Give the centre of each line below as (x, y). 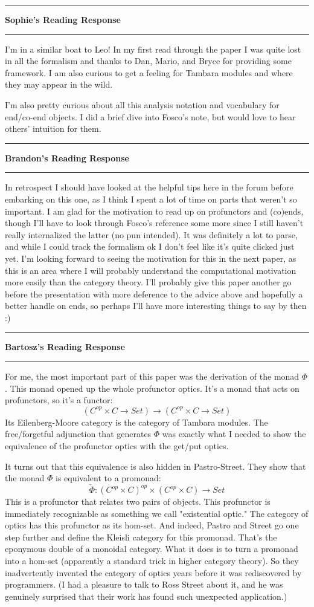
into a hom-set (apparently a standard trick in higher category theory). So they (152, 560)
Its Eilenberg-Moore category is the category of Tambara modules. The (136, 422)
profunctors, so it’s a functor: (59, 400)
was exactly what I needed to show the (234, 434)
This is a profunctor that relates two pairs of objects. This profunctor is (138, 502)
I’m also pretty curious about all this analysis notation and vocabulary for (142, 104)
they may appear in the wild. (59, 84)
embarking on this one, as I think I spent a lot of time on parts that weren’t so (151, 199)
